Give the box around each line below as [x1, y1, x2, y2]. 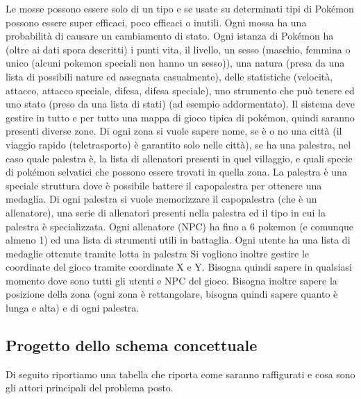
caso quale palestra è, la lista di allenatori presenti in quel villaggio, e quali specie [6, 151, 353, 165]
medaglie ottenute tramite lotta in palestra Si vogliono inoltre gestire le [6, 246, 310, 260]
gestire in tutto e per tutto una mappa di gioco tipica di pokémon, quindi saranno [6, 110, 355, 124]
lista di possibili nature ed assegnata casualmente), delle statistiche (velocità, [6, 69, 333, 83]
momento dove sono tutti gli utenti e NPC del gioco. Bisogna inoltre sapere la [6, 273, 337, 287]
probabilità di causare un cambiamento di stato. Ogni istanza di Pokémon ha [6, 28, 334, 43]
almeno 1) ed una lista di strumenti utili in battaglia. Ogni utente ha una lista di [6, 232, 351, 247]
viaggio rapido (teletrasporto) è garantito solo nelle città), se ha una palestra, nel [6, 137, 351, 151]
